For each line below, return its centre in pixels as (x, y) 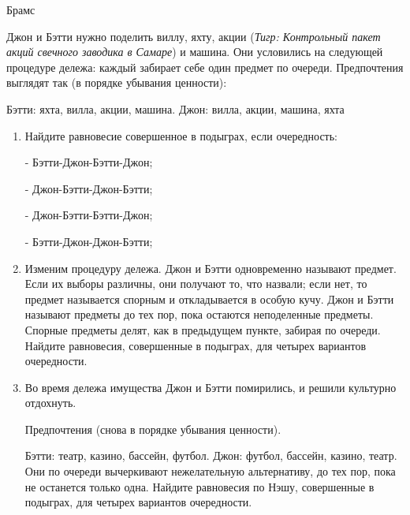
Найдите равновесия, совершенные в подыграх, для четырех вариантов (196, 345)
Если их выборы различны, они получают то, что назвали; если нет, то (196, 284)
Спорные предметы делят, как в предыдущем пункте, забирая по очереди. (203, 329)
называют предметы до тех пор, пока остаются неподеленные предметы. (199, 314)
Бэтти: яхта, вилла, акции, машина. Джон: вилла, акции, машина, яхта (175, 108)
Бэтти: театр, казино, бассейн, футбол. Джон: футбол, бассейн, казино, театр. (211, 455)
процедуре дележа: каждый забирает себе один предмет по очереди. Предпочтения (205, 67)
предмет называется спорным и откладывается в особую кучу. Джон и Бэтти (209, 299)
